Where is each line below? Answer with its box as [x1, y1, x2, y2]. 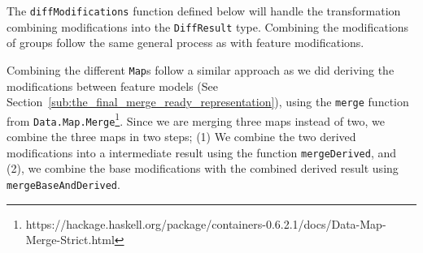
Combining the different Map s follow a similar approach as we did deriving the [7, 61, 395, 78]
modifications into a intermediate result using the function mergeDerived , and [7, 144, 397, 161]
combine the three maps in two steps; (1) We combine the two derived [7, 128, 356, 145]
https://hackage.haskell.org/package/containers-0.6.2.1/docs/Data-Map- [25, 215, 386, 232]
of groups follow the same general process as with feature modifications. [7, 34, 364, 51]
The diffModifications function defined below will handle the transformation [7, 2, 401, 19]
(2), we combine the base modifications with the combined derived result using [7, 160, 399, 177]
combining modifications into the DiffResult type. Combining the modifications [7, 18, 409, 35]
